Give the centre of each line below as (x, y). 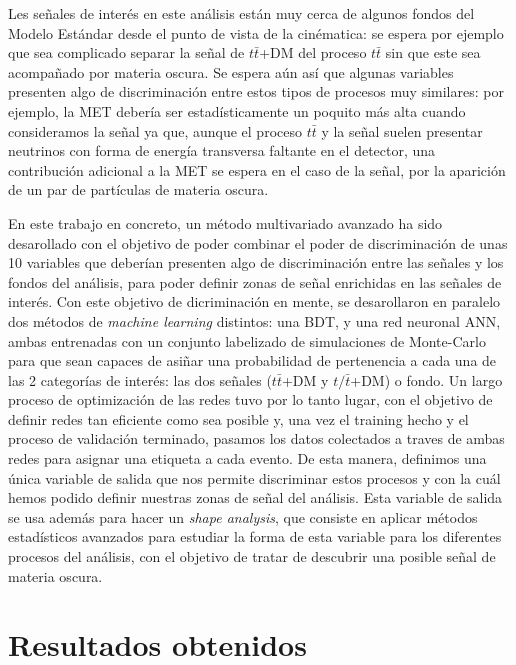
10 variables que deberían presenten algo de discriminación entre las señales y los (256, 262)
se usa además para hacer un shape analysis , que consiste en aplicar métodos (243, 516)
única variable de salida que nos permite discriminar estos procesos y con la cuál (254, 477)
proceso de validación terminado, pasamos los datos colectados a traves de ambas (256, 438)
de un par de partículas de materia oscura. (138, 189)
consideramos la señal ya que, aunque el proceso (155, 130)
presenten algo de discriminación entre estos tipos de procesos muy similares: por (256, 91)
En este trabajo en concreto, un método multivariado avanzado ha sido (225, 222)
